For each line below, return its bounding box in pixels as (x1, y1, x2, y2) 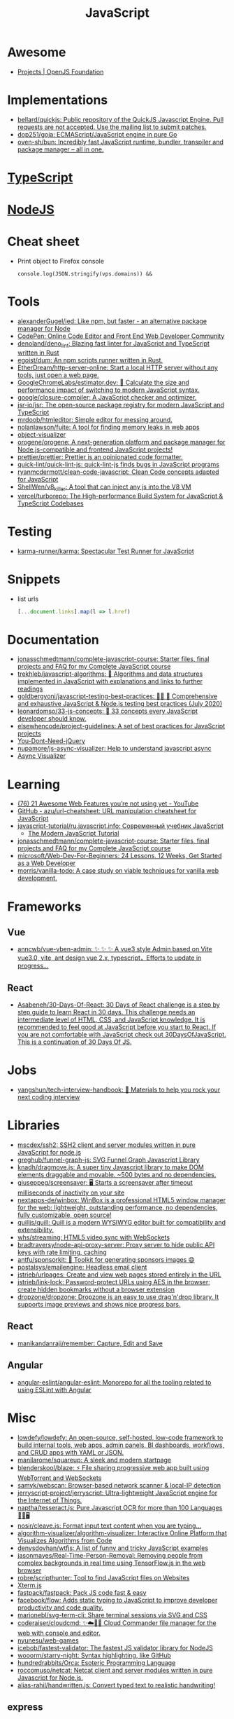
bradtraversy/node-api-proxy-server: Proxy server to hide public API (17, 1241, 215, 1249)
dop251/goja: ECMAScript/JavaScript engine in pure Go (17, 130, 177, 138)
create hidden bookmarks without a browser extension (17, 1285, 175, 1294)
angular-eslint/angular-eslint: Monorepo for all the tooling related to (17, 1378, 212, 1386)
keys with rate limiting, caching (17, 1248, 107, 1256)
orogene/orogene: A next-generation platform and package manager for (17, 437, 226, 446)
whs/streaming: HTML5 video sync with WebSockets (17, 1233, 170, 1242)
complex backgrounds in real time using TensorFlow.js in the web (17, 1558, 206, 1567)
